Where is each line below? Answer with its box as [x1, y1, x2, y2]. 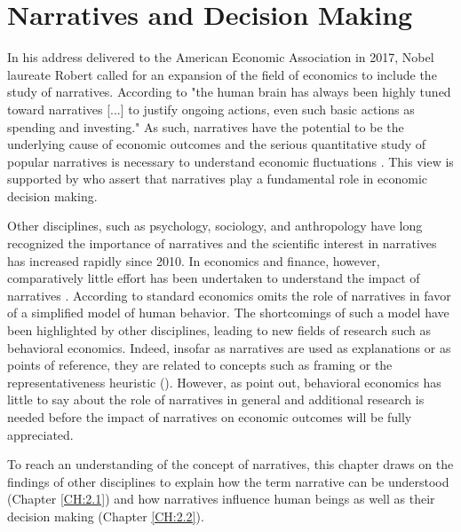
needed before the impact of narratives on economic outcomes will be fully [7, 408, 412, 426]
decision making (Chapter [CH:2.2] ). [7, 506, 204, 525]
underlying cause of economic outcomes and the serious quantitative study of [7, 135, 426, 153]
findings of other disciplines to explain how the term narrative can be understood [7, 472, 449, 490]
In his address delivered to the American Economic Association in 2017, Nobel [7, 48, 434, 66]
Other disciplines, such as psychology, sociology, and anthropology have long [7, 216, 423, 235]
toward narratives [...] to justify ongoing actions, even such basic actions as [7, 99, 415, 118]
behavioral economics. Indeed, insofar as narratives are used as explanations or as [7, 338, 451, 356]
